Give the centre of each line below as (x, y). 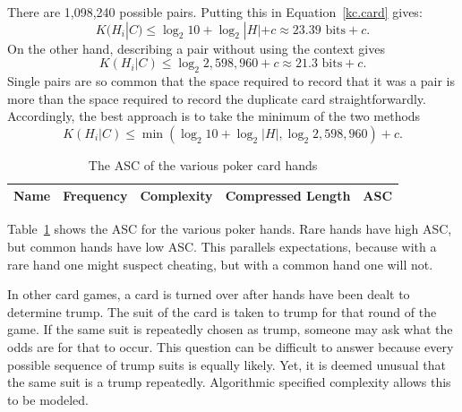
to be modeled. (48, 399)
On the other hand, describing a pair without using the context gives (196, 48)
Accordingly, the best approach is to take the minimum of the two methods (214, 116)
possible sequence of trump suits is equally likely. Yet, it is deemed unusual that (227, 364)
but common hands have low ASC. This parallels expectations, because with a (222, 247)
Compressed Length (288, 196)
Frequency (95, 196)
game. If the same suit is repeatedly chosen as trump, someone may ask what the (230, 329)
